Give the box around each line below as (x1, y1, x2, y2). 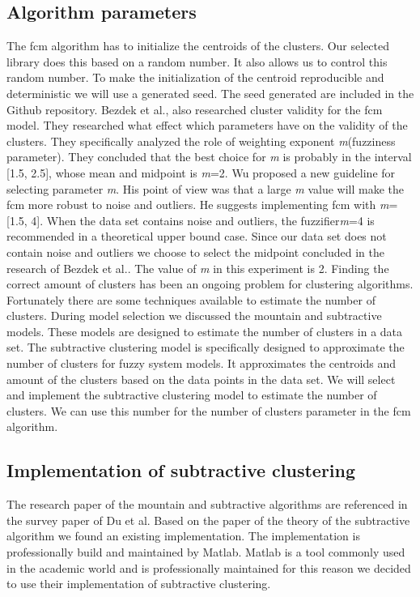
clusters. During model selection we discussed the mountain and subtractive (6, 307, 382, 324)
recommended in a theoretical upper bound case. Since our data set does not (6, 228, 387, 245)
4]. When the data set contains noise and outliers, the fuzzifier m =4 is (31, 211, 375, 228)
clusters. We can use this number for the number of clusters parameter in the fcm (6, 402, 411, 419)
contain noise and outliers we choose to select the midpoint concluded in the (6, 243, 384, 260)
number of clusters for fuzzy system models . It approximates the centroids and (6, 355, 396, 372)
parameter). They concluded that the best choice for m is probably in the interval (6, 148, 412, 165)
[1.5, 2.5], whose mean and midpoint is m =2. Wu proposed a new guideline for (6, 164, 396, 181)
